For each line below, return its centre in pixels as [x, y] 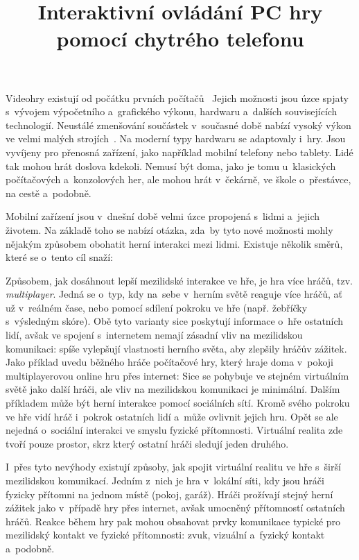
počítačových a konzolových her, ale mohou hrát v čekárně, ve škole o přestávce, [178, 179]
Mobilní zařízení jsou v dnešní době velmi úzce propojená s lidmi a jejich [163, 216]
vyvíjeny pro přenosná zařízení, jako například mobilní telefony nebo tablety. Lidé [179, 152]
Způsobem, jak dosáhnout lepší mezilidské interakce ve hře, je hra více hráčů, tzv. [179, 280]
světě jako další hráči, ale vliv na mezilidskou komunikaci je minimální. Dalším [173, 389]
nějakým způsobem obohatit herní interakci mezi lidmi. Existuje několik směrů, [174, 243]
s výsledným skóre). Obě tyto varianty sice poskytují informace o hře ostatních [175, 321]
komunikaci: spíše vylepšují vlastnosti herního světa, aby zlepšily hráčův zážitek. [176, 348]
